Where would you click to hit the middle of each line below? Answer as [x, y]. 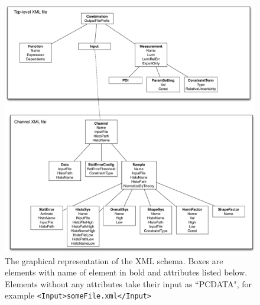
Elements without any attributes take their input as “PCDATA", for [129, 283]
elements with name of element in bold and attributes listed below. [126, 272]
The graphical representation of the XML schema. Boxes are [114, 260]
